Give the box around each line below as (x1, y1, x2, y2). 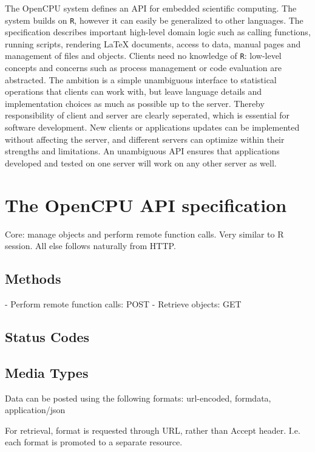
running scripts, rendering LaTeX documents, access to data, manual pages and (5, 37, 301, 50)
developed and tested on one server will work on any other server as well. (5, 156, 277, 169)
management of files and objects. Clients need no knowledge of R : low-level (5, 49, 282, 62)
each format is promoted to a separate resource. (5, 436, 183, 448)
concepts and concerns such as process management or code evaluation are (5, 61, 282, 74)
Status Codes (5, 327, 90, 346)
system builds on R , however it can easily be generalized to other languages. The (5, 13, 303, 26)
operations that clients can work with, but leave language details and (5, 85, 262, 98)
